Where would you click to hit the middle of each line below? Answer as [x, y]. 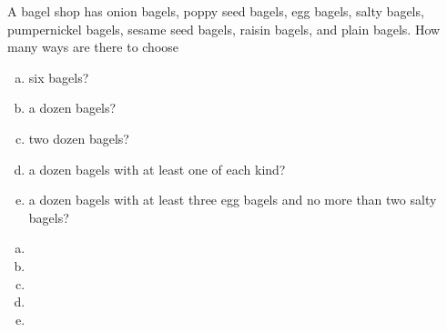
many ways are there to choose [93, 47]
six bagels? [59, 77]
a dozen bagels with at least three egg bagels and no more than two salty [233, 200]
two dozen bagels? [79, 138]
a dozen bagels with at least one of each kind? [157, 169]
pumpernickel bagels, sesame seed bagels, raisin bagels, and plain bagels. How [224, 29]
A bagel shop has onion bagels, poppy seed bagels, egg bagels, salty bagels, [216, 11]
